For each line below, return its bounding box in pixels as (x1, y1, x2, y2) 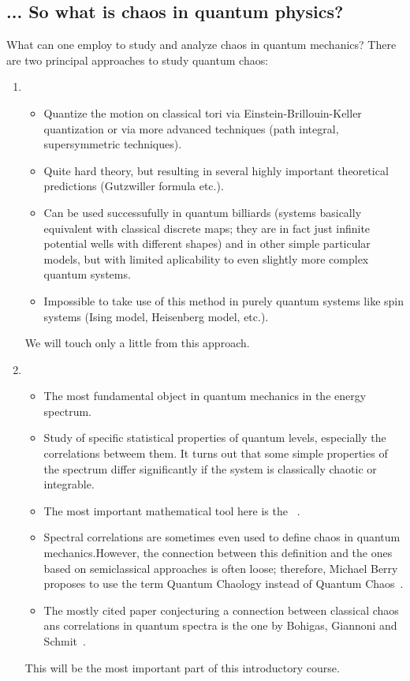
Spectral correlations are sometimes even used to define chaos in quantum (43, 529, 401, 545)
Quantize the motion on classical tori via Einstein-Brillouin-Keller (43, 104, 362, 121)
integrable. (43, 476, 95, 492)
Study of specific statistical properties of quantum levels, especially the (43, 429, 386, 446)
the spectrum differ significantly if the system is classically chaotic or (43, 460, 377, 477)
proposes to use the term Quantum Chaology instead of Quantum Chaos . (43, 575, 404, 592)
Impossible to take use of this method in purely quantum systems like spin (43, 292, 404, 309)
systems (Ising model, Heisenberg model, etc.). (43, 308, 269, 324)
